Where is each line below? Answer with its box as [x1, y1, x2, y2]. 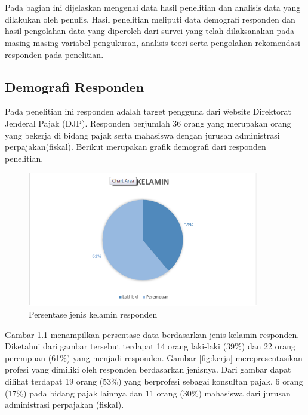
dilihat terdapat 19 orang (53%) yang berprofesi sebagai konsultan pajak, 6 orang [5, 374, 303, 387]
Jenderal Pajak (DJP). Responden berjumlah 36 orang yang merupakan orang [5, 116, 291, 129]
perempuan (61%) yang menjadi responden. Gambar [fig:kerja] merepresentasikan [5, 351, 303, 364]
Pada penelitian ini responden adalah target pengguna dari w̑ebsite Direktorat [5, 105, 291, 118]
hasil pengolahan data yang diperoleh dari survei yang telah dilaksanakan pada [5, 24, 294, 37]
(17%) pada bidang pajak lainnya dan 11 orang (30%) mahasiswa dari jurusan [5, 386, 291, 399]
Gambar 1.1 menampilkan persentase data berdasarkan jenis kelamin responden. [5, 328, 300, 340]
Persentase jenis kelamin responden [29, 308, 158, 320]
